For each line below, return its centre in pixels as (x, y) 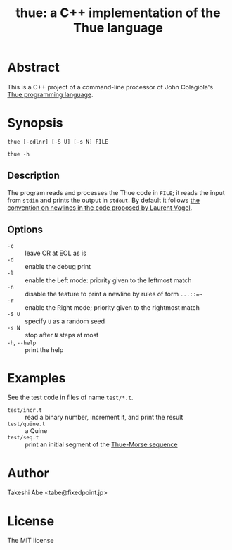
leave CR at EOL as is (56, 253)
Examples (37, 378)
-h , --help (22, 342)
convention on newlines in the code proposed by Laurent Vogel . (100, 207)
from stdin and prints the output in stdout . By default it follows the (104, 200)
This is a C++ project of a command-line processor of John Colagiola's (110, 87)
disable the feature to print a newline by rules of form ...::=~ (114, 294)
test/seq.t (23, 438)
